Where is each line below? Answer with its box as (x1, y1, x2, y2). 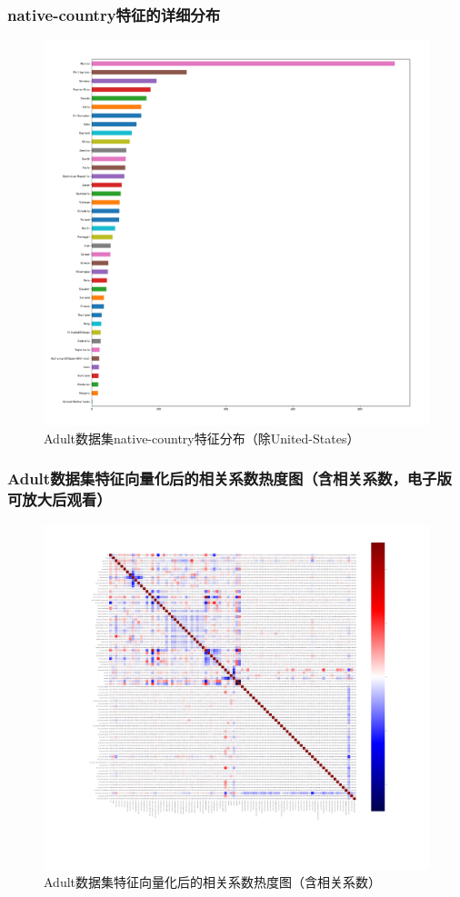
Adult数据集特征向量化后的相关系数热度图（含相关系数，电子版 (7, 467, 452, 490)
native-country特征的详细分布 (7, 3, 221, 25)
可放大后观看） (7, 488, 112, 511)
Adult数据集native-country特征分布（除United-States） (44, 428, 360, 447)
